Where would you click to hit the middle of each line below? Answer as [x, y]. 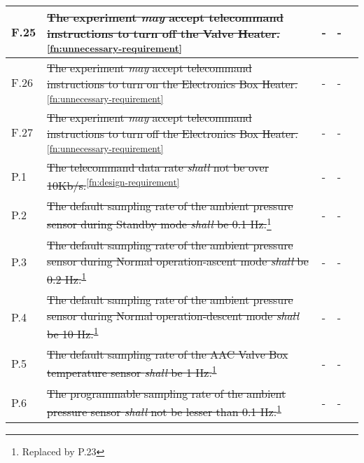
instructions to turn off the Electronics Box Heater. [173, 133]
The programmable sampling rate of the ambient [167, 393]
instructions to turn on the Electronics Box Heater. [173, 84]
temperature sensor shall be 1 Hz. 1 [132, 372]
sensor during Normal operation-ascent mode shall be [178, 261]
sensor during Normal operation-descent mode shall [173, 315]
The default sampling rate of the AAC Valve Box [168, 354]
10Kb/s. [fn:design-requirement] [113, 185]
